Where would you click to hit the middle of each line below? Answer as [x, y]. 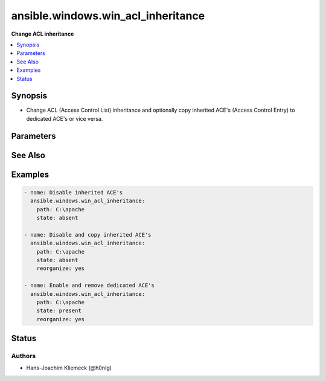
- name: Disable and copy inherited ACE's [88, 235]
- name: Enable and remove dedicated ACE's [89, 286]
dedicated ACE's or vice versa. [65, 118]
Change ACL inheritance [43, 34]
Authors [24, 356]
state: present [59, 311]
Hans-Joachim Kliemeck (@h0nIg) [69, 368]
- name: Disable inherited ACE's [73, 192]
